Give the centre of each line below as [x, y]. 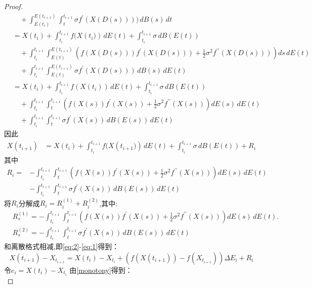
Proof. [13, 6]
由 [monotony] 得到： [101, 270]
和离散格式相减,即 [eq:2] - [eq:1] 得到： [62, 246]
